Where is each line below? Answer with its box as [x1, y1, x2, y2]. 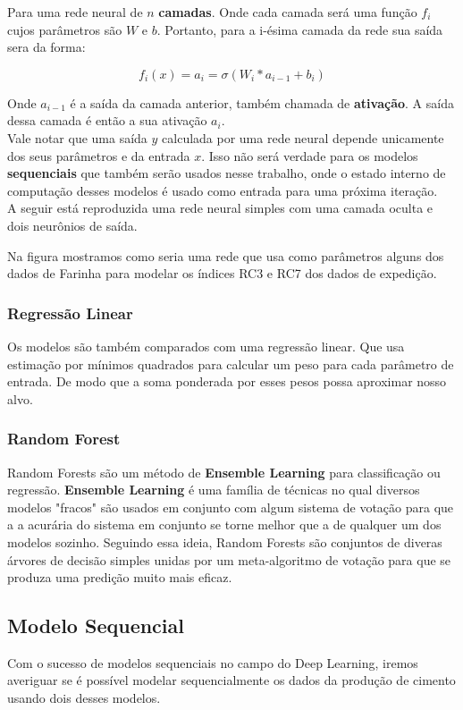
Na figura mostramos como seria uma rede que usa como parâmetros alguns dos [7, 246, 444, 265]
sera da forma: [7, 38, 86, 56]
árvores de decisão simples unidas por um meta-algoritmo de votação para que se [7, 550, 451, 569]
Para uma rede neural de [7, 3, 143, 21]
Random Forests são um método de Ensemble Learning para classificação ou [7, 462, 441, 481]
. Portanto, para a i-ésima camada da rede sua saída [156, 20, 443, 38]
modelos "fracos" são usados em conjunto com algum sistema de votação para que [7, 497, 454, 516]
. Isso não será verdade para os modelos [201, 146, 418, 165]
